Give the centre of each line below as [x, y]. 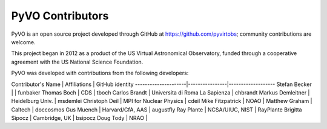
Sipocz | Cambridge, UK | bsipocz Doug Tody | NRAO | [79, 118]
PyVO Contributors [60, 16]
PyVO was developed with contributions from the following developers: [100, 73]
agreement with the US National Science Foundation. [77, 62]
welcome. [23, 42]
